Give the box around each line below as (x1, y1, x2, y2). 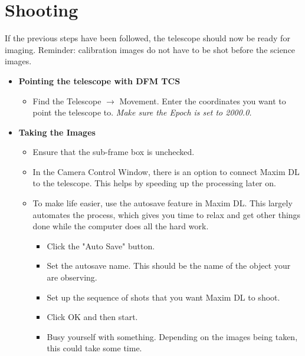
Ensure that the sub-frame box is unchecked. (32, 146, 195, 158)
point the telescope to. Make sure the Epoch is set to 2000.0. (32, 106, 252, 118)
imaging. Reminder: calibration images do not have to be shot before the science (5, 43, 296, 55)
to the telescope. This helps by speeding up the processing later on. (32, 177, 276, 189)
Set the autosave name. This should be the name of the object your (47, 259, 291, 272)
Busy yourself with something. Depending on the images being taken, (47, 330, 298, 342)
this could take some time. (47, 342, 142, 354)
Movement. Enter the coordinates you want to (119, 94, 286, 107)
